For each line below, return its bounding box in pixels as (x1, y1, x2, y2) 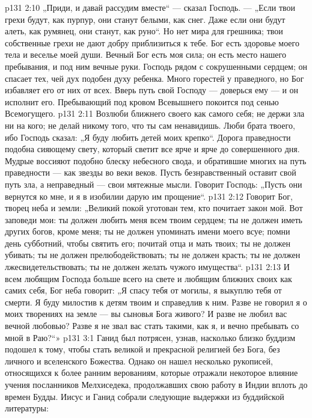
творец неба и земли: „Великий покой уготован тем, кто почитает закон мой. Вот (5, 201, 303, 214)
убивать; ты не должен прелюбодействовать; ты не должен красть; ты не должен (5, 248, 301, 261)
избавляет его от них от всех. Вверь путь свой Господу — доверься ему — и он (5, 84, 299, 96)
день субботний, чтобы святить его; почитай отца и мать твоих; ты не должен (5, 236, 291, 249)
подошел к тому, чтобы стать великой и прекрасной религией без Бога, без (5, 343, 280, 355)
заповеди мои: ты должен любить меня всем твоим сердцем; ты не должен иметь (5, 213, 303, 226)
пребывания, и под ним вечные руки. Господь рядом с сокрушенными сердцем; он (5, 60, 308, 72)
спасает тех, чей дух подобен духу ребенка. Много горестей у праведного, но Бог (5, 72, 304, 84)
